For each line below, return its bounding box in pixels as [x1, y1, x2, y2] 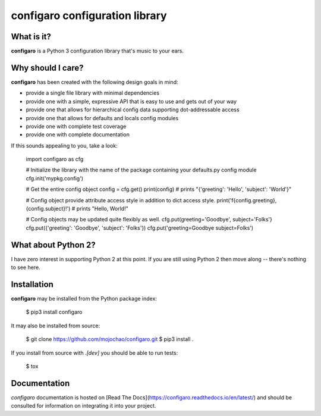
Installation [11, 279, 53, 289]
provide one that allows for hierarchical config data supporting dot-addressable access [26, 106, 240, 113]
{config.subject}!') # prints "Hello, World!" [26, 205, 129, 212]
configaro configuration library [11, 9, 167, 22]
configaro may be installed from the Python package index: [11, 295, 158, 302]
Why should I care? [11, 62, 84, 73]
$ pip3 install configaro [26, 308, 83, 315]
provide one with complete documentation [26, 131, 130, 138]
